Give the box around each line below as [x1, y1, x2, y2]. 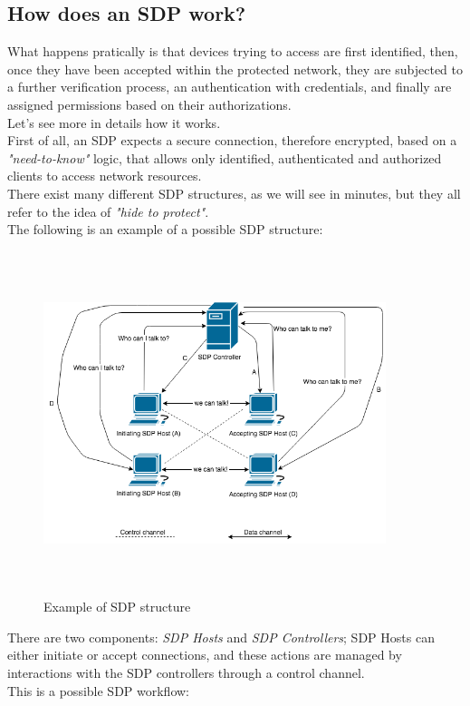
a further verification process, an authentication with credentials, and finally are [7, 77, 452, 96]
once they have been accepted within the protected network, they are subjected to [7, 59, 463, 78]
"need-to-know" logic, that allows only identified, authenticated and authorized [7, 148, 442, 167]
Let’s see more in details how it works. [7, 113, 221, 132]
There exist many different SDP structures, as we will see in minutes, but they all [7, 183, 461, 202]
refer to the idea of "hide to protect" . [7, 201, 209, 221]
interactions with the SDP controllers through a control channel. [7, 663, 365, 682]
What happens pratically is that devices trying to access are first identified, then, [7, 42, 458, 61]
